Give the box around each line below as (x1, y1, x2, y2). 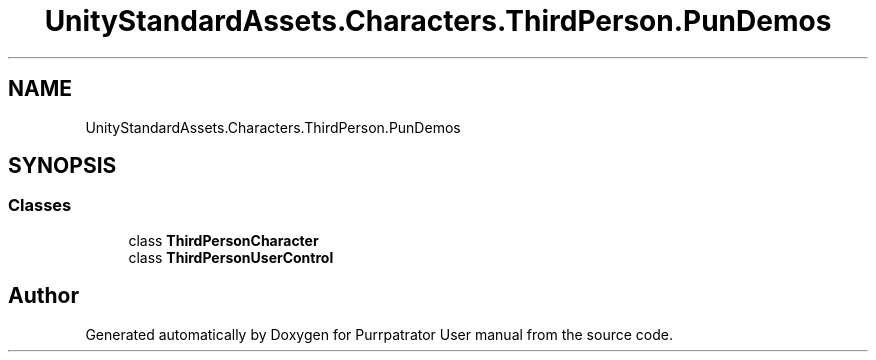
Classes (8, 195, 72, 216)
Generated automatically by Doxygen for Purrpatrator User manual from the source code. (85, 325, 673, 343)
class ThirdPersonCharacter (128, 231, 319, 249)
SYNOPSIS (8, 153, 117, 179)
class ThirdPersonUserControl (128, 248, 334, 266)
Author (8, 283, 79, 309)
